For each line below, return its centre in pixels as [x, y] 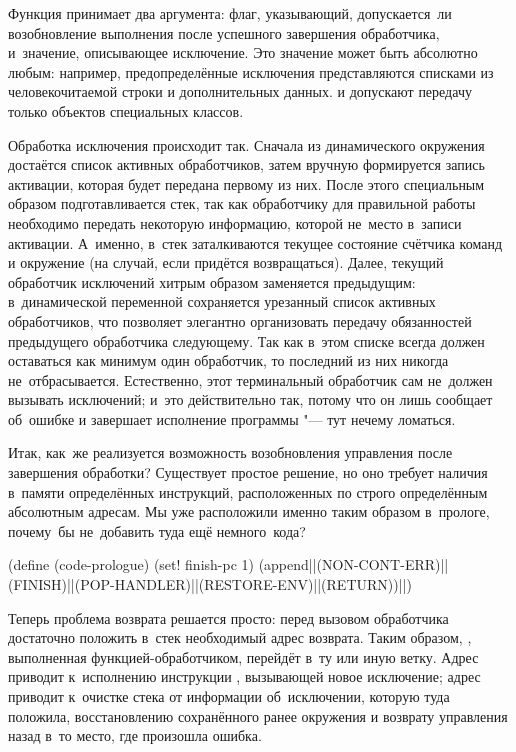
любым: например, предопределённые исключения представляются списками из [251, 71]
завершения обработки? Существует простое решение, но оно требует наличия [248, 472]
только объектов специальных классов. [126, 110]
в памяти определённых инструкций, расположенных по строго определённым [248, 491]
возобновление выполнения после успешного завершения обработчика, [224, 32]
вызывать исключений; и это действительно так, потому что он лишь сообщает [250, 399]
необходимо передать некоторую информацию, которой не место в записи [235, 222]
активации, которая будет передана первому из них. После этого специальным [246, 183]
